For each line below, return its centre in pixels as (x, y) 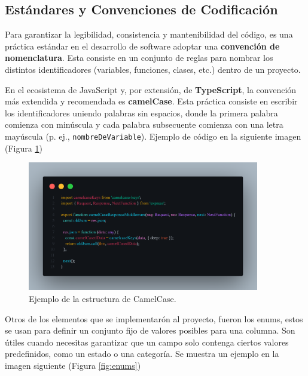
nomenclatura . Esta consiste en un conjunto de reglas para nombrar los (139, 58)
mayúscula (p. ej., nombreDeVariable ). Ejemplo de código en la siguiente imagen (153, 136)
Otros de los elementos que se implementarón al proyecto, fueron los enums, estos (154, 318)
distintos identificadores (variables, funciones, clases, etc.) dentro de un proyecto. (153, 69)
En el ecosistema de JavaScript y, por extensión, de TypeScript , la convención (151, 89)
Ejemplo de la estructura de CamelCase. (103, 299)
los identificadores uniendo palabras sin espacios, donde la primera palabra (141, 113)
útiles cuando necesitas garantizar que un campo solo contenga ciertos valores (147, 342)
